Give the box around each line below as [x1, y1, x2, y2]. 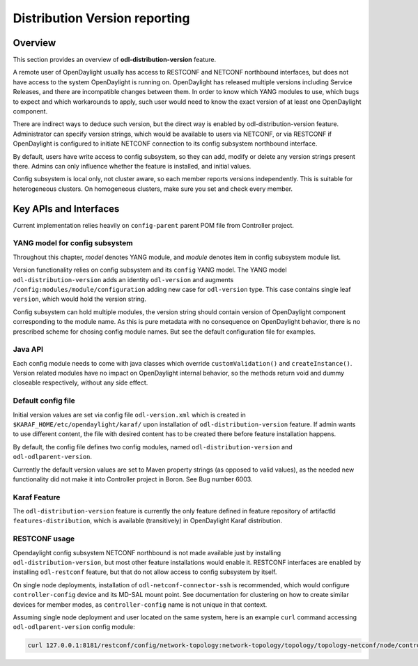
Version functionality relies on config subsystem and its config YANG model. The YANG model [13, 265, 287, 274]
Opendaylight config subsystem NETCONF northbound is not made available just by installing [13, 548, 281, 557]
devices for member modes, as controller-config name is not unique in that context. [13, 600, 268, 609]
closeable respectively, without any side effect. [13, 378, 148, 387]
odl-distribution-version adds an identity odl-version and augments [13, 275, 234, 284]
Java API [13, 345, 44, 355]
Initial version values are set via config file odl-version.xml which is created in [13, 410, 247, 419]
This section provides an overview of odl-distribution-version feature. [13, 56, 217, 64]
